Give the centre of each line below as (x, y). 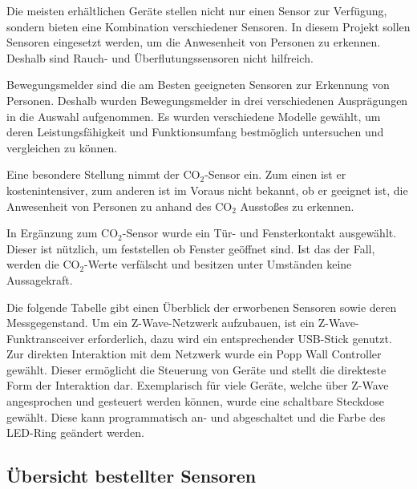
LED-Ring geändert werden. (75, 432)
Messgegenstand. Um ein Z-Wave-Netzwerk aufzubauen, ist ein (161, 323)
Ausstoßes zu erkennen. (297, 206)
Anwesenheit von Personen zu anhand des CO (119, 206)
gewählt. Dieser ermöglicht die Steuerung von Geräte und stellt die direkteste (196, 369)
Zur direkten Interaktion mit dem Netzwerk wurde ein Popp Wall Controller (194, 354)
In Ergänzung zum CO (63, 233)
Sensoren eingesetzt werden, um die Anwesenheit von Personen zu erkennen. (194, 42)
